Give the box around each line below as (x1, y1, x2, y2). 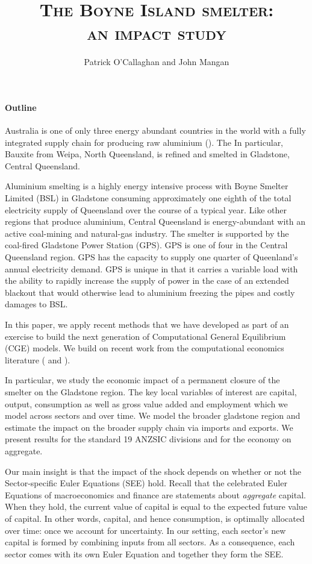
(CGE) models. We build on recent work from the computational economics (5, 342, 284, 354)
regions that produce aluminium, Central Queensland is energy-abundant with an (5, 215, 305, 228)
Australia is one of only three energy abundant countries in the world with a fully (5, 124, 306, 137)
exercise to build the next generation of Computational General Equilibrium (5, 330, 286, 342)
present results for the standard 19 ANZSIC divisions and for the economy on (5, 433, 292, 445)
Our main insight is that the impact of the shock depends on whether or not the (5, 465, 301, 477)
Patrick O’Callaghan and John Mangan (84, 55, 229, 68)
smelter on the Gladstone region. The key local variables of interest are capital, (5, 385, 297, 398)
